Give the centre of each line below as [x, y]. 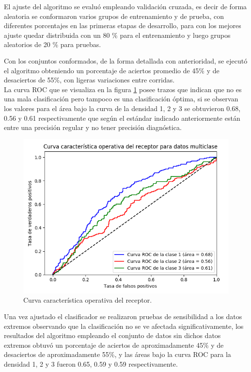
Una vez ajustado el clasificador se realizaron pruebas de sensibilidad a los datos [123, 316]
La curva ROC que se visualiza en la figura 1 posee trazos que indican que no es [123, 89]
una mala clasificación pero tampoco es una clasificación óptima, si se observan [121, 99]
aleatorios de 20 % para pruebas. [53, 44]
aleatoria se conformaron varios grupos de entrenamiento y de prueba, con [114, 16]
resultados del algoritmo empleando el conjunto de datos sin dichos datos [112, 335]
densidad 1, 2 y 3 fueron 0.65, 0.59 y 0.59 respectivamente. [91, 364]
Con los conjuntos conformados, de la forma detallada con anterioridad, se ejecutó [126, 60]
